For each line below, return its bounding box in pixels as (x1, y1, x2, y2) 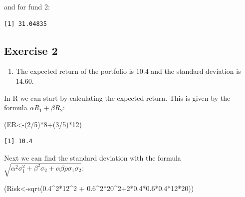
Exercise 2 (4, 42, 58, 58)
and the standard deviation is (151, 66, 241, 76)
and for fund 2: (4, 1, 50, 11)
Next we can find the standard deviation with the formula (4, 152, 181, 163)
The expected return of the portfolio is (15, 66, 134, 76)
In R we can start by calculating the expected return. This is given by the (4, 92, 231, 103)
